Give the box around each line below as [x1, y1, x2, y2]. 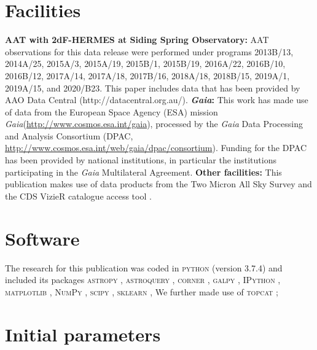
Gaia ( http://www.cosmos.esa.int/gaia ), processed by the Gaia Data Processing [5, 117, 303, 130]
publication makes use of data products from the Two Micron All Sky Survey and [5, 177, 312, 190]
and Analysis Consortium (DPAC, [5, 129, 133, 142]
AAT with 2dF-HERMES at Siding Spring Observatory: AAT [5, 33, 269, 46]
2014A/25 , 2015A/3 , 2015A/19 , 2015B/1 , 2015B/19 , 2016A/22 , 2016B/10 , [5, 57, 286, 70]
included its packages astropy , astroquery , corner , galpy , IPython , [5, 273, 281, 286]
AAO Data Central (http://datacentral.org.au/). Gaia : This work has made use [5, 93, 308, 106]
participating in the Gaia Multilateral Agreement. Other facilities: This [5, 165, 282, 178]
